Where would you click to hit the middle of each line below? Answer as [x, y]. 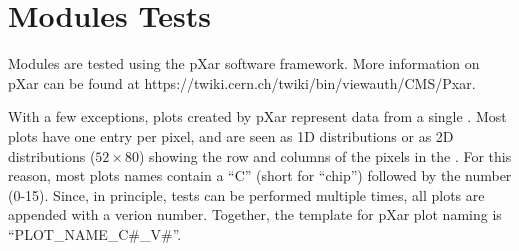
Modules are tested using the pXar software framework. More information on [244, 63]
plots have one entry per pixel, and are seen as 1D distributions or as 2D [231, 135]
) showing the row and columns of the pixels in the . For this [325, 155]
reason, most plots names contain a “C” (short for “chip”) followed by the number [260, 175]
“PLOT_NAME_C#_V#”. [95, 233]
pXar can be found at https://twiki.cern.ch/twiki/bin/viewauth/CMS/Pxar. [242, 82]
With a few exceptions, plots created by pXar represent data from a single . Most [257, 116]
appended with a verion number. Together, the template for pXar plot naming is [255, 214]
